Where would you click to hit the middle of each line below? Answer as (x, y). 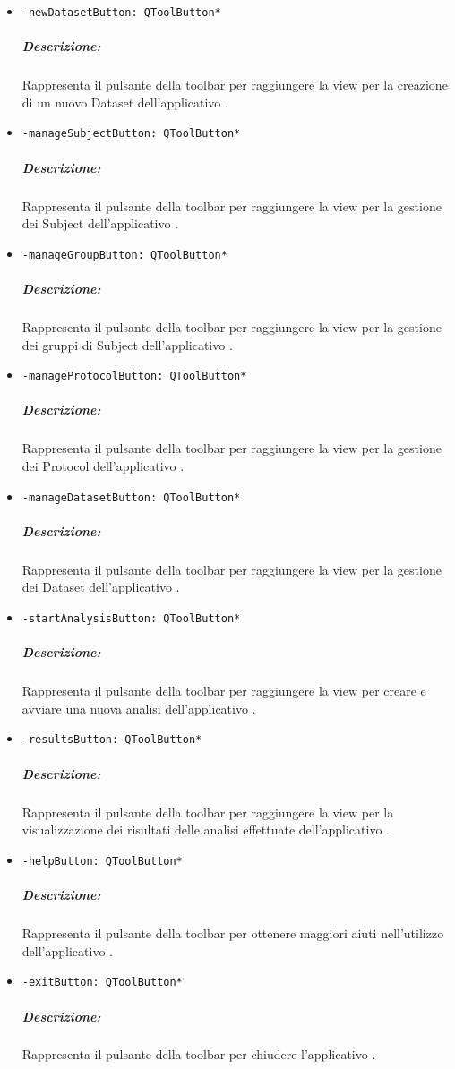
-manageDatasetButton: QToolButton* (131, 497)
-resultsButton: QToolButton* (112, 740)
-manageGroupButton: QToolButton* (124, 255)
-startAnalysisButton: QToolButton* (131, 619)
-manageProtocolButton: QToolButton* (134, 376)
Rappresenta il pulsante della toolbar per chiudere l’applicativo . (199, 1054)
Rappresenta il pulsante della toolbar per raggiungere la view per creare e (224, 691)
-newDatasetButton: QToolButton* (121, 13)
